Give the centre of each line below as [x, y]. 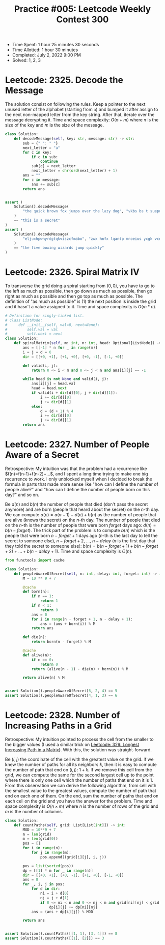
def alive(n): [37, 655]
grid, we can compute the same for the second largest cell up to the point [79, 775]
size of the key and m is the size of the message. [55, 125]
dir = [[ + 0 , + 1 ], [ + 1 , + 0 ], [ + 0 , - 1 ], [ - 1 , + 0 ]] [73, 357]
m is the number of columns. [34, 811]
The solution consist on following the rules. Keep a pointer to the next [75, 104]
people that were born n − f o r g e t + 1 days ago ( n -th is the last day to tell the [82, 535]
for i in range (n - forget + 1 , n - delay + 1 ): [82, 619]
